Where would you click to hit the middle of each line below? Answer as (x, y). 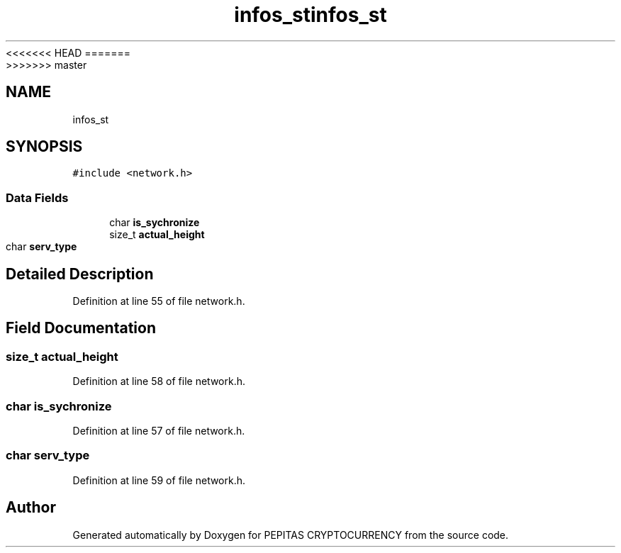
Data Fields (37, 197)
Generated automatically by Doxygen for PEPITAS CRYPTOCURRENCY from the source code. (291, 535)
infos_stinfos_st (310, 15)
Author (31, 508)
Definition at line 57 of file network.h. (159, 431)
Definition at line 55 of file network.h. (159, 301)
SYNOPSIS (44, 147)
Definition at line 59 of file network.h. (159, 480)
